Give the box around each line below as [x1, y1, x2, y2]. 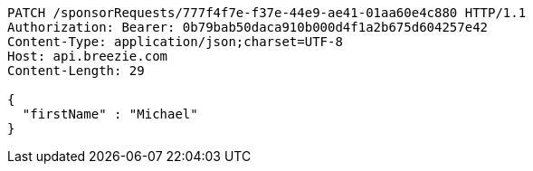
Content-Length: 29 [7, 63, 145, 78]
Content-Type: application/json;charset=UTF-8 [7, 34, 343, 49]
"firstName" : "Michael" [22, 107, 198, 121]
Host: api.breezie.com [7, 49, 168, 63]
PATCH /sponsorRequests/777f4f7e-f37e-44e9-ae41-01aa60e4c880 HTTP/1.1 [7, 5, 527, 20]
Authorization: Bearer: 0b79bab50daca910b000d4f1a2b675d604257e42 [7, 20, 489, 34]
